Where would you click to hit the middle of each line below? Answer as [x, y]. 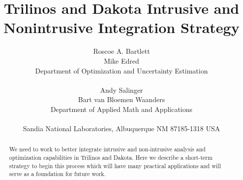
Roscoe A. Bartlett [121, 51]
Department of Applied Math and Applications [121, 109]
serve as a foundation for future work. [57, 174]
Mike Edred [121, 60]
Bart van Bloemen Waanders [121, 99]
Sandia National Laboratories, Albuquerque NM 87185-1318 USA [121, 128]
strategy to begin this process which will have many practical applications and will [115, 165]
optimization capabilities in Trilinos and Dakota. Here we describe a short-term [111, 158]
